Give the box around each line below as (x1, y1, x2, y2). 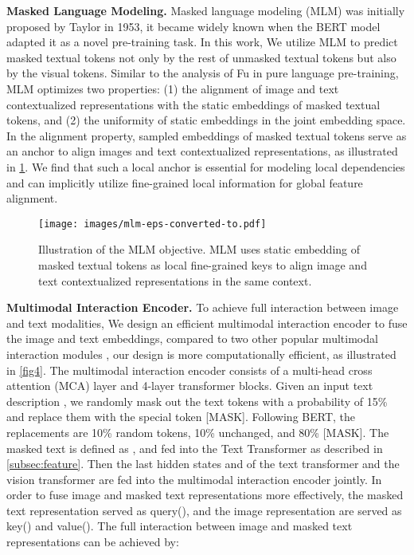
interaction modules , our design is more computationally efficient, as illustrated (6, 345, 396, 362)
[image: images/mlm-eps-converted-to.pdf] (38, 218, 267, 230)
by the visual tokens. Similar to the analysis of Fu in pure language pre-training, (6, 65, 399, 81)
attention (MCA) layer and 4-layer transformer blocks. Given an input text (6, 377, 373, 394)
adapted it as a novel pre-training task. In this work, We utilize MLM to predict (6, 33, 398, 50)
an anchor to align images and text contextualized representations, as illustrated (6, 143, 398, 159)
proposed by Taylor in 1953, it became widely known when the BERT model (6, 18, 381, 34)
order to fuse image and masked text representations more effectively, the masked (6, 486, 404, 503)
